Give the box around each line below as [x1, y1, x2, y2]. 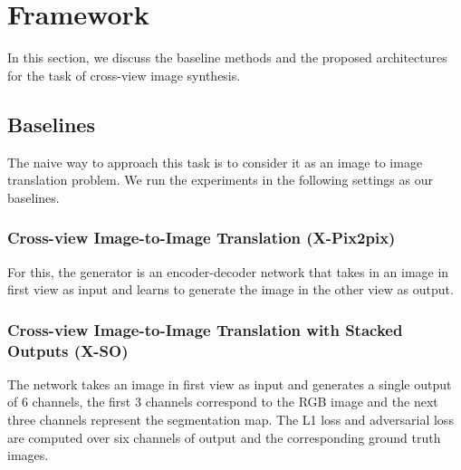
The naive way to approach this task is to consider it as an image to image [7, 152, 423, 171]
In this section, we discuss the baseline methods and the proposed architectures [7, 48, 447, 67]
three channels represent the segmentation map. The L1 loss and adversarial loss [7, 410, 454, 429]
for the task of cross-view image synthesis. [7, 65, 241, 84]
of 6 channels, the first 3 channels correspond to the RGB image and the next [7, 392, 438, 411]
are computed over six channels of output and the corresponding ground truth [7, 427, 441, 446]
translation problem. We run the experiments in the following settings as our [7, 170, 433, 189]
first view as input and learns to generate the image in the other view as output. [7, 280, 454, 299]
